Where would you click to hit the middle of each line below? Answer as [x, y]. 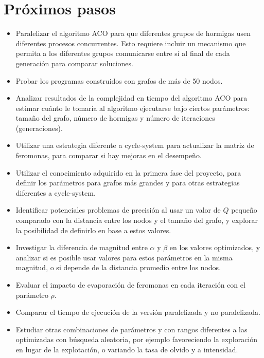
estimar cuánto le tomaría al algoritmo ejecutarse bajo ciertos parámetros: [133, 108]
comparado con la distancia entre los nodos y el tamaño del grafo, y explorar [137, 220]
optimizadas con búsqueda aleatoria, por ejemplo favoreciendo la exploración [137, 339]
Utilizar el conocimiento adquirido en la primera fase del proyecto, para [128, 172]
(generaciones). [39, 128]
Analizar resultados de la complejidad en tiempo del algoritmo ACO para [131, 98]
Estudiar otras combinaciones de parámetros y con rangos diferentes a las [131, 329]
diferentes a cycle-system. [56, 192]
